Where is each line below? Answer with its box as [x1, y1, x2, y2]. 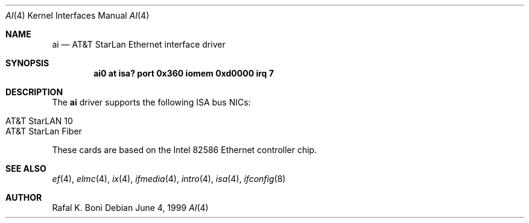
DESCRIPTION [5, 87, 63, 97]
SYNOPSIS [5, 58, 49, 68]
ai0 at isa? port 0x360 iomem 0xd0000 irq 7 [93, 68, 274, 78]
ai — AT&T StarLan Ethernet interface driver [52, 39, 226, 49]
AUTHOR [5, 192, 42, 203]
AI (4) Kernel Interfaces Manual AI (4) [5, 10, 150, 20]
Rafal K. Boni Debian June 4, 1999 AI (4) [52, 203, 209, 213]
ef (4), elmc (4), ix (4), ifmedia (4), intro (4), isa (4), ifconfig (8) [52, 174, 286, 184]
